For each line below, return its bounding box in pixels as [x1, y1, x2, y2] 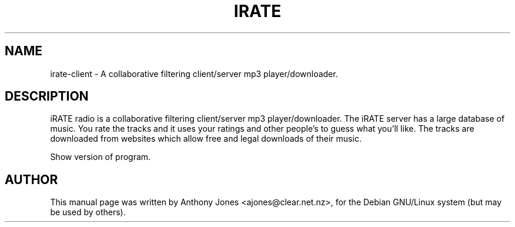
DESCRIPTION [5, 89, 89, 104]
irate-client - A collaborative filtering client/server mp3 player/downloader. [50, 68, 338, 79]
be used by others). [50, 207, 126, 218]
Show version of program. [50, 152, 151, 162]
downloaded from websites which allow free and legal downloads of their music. [50, 133, 362, 144]
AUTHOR [5, 172, 58, 187]
